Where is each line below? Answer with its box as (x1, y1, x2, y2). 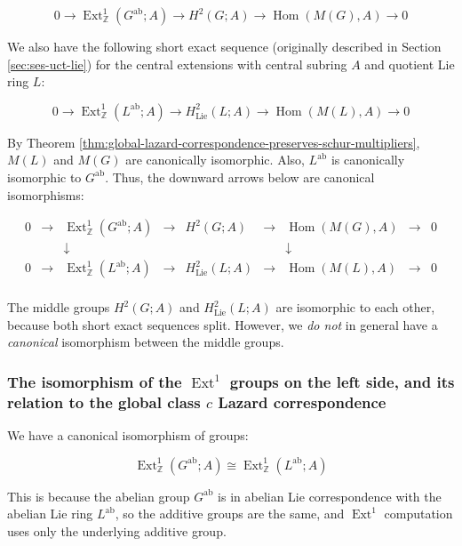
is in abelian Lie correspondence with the (218, 486, 442, 505)
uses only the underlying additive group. (7, 521, 227, 540)
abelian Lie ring (7, 504, 93, 523)
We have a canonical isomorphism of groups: (7, 426, 249, 445)
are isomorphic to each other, (275, 298, 435, 317)
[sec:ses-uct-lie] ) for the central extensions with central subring (7, 54, 347, 73)
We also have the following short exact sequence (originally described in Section (7, 37, 442, 55)
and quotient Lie (364, 54, 455, 73)
